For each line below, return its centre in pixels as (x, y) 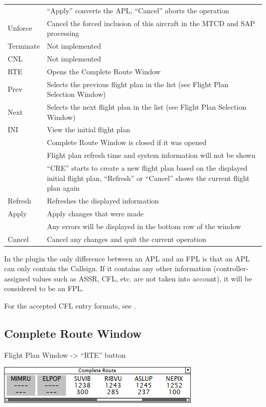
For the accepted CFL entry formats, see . (70, 306)
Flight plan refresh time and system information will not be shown (151, 155)
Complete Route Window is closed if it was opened (127, 142)
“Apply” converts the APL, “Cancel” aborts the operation (138, 10)
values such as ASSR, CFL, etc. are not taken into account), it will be (142, 278)
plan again (63, 188)
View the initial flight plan (88, 129)
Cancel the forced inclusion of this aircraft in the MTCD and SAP (151, 23)
